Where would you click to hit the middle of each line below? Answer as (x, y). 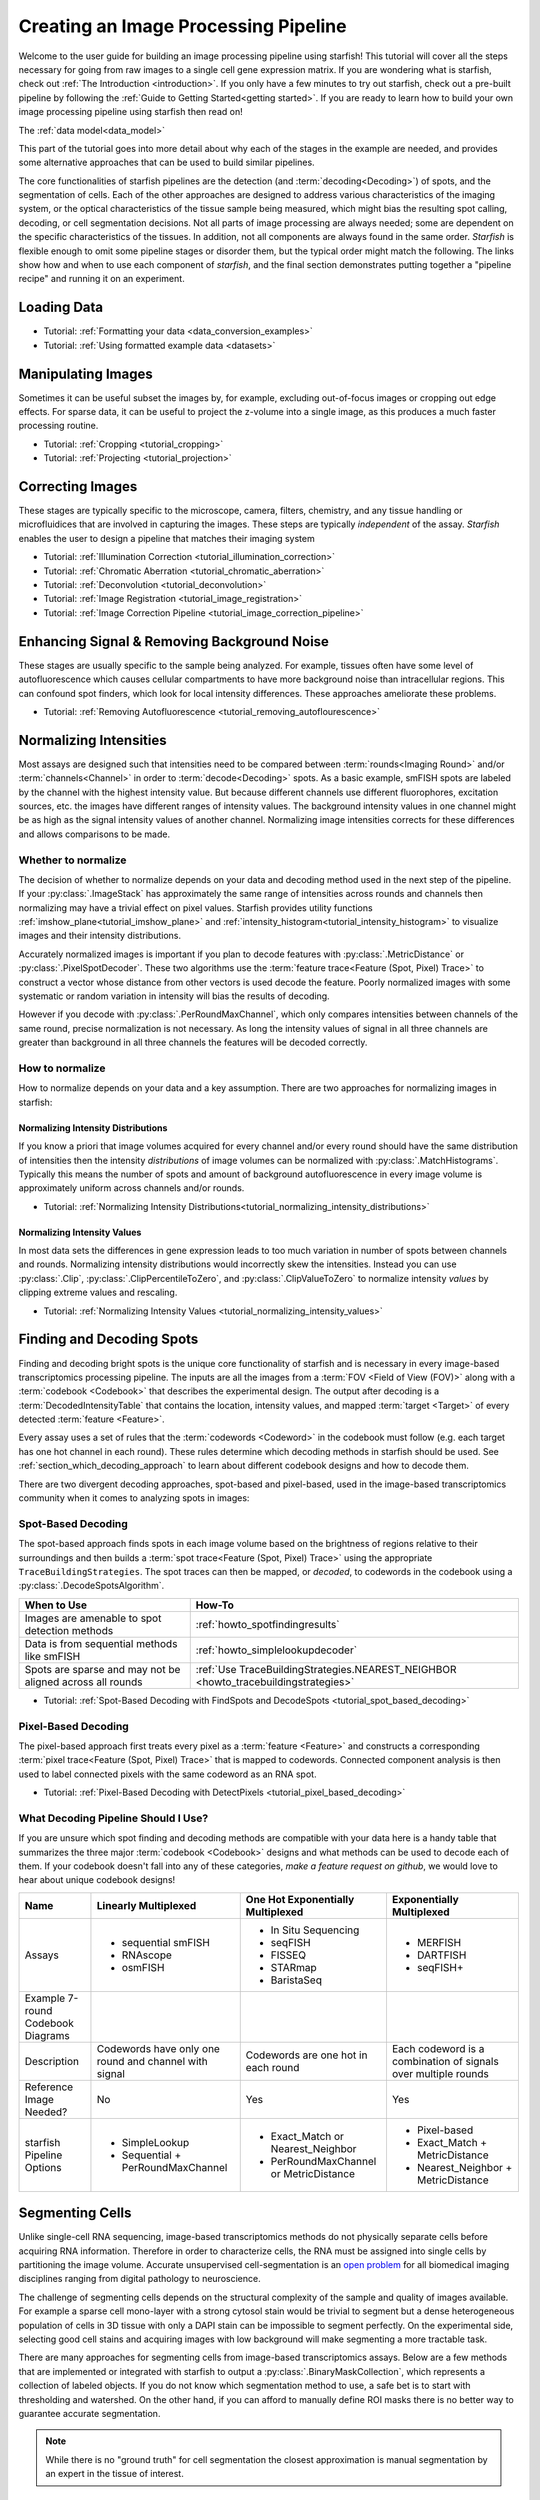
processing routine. (58, 426)
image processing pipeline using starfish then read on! (131, 112)
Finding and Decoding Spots (108, 1339)
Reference (49, 2087)
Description (52, 2061)
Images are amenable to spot (93, 1618)
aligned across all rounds (83, 1682)
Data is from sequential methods (101, 1643)
